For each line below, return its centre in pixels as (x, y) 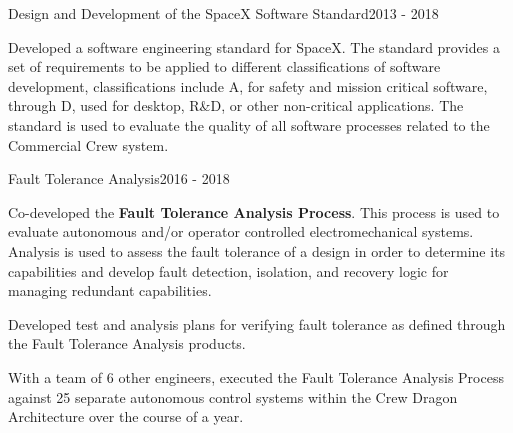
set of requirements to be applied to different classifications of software (224, 66)
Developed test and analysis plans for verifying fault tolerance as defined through (257, 323)
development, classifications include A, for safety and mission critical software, (248, 85)
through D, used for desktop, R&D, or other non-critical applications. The (236, 105)
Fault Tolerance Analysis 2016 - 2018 (119, 178)
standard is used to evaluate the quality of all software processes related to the (249, 124)
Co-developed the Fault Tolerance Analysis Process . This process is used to (254, 211)
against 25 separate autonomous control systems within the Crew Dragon (233, 396)
